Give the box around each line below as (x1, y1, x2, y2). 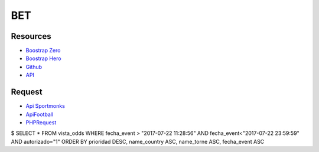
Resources (11, 31, 51, 41)
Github (25, 63, 43, 70)
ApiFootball (25, 111, 54, 118)
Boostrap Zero (25, 47, 61, 54)
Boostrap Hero (25, 55, 61, 62)
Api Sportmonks (25, 103, 65, 110)
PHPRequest (25, 118, 57, 126)
